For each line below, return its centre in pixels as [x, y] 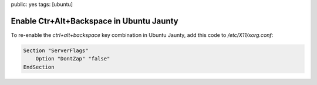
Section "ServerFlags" [56, 50]
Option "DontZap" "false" [73, 59]
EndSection [39, 67]
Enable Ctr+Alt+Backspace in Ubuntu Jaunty [95, 21]
